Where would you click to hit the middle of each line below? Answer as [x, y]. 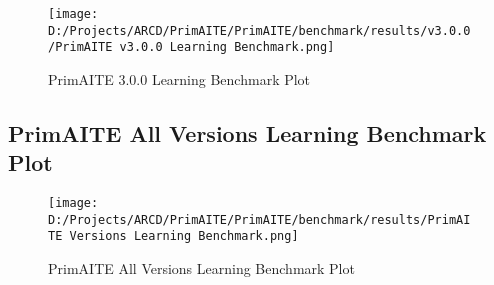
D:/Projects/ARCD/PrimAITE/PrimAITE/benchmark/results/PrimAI [259, 219]
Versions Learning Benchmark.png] [184, 236]
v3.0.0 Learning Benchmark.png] [227, 47]
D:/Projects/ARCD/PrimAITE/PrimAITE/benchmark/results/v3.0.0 [259, 30]
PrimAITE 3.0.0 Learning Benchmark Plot [179, 78]
